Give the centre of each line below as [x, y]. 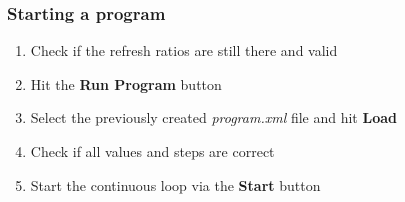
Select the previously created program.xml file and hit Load [213, 117]
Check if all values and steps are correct [152, 151]
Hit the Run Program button [126, 83]
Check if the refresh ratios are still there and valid [184, 50]
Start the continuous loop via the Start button [175, 184]
